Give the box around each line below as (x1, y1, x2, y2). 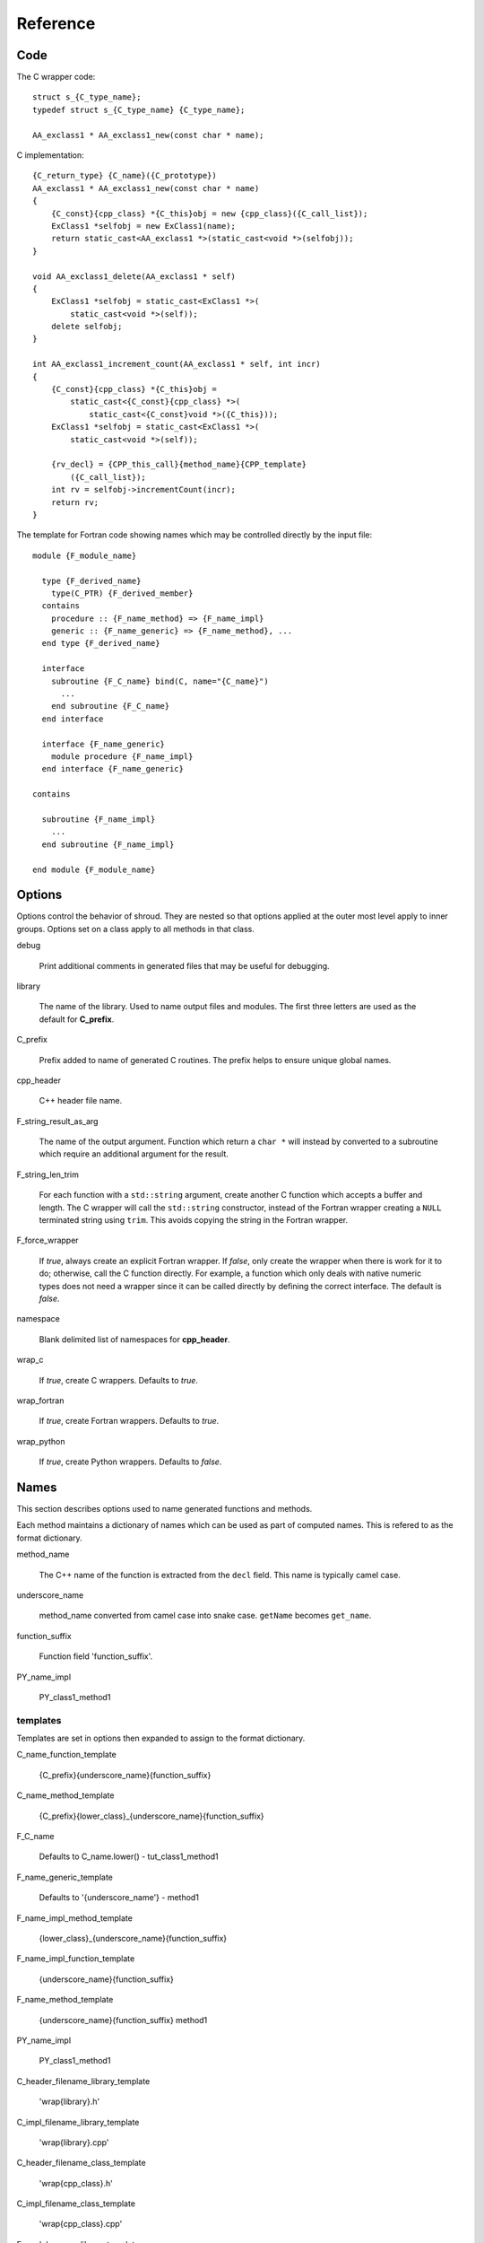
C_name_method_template (16, 1790, 115, 1801)
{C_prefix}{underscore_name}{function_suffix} (39, 1769, 212, 1780)
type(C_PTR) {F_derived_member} (50, 588, 194, 598)
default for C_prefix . (39, 1014, 115, 1025)
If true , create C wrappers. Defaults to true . (39, 1375, 199, 1385)
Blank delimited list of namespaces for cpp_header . (39, 1333, 230, 1345)
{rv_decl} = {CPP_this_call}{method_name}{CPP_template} (50, 459, 307, 470)
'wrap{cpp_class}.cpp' (39, 2219, 123, 2230)
